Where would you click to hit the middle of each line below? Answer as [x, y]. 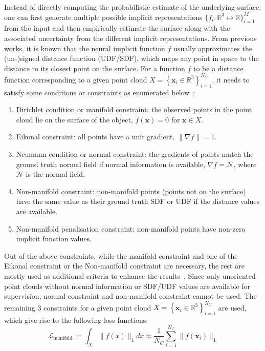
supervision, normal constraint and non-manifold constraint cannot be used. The [130, 296]
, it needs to [231, 79]
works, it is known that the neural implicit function [85, 48]
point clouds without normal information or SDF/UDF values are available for [127, 286]
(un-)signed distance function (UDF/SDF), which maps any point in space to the [131, 58]
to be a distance [218, 68]
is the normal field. [55, 174]
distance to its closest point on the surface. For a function [95, 68]
